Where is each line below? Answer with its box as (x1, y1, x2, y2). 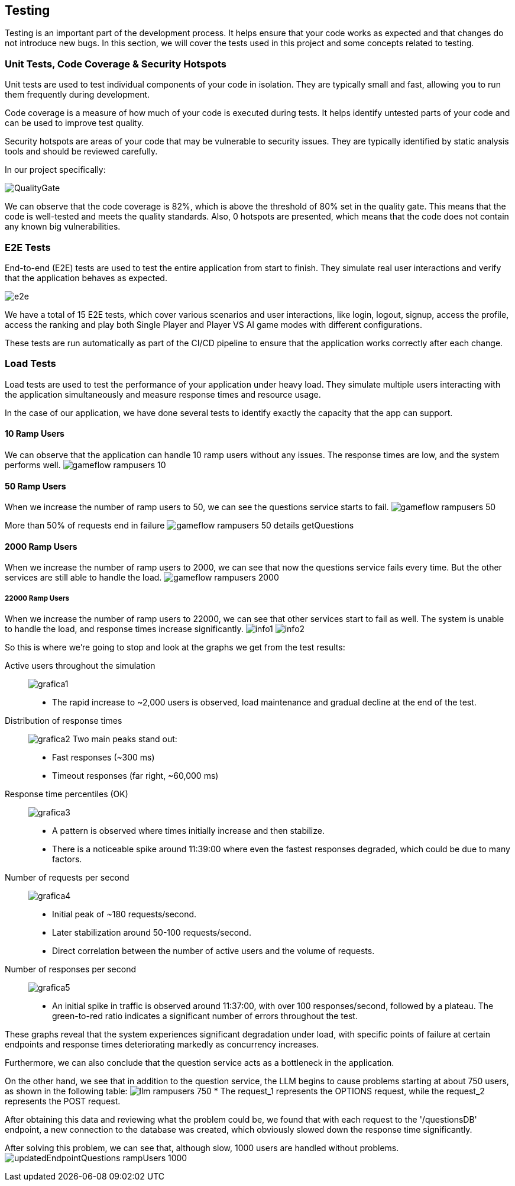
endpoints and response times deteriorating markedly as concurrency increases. (5, 1039, 319, 1050)
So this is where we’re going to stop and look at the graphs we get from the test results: (5, 642, 345, 653)
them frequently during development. (5, 89, 150, 100)
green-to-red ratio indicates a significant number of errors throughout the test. (52, 1011, 358, 1021)
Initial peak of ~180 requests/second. (52, 909, 197, 920)
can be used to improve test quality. (5, 118, 144, 128)
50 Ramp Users (5, 481, 66, 491)
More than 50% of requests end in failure (5, 520, 165, 531)
